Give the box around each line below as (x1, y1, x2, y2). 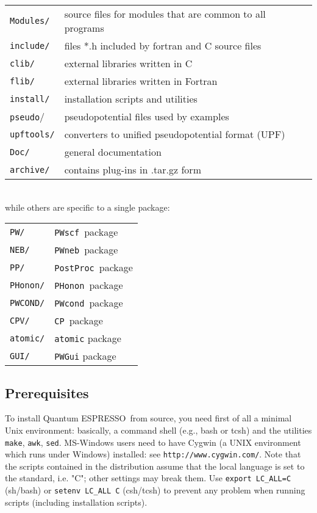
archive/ (10, 164, 50, 175)
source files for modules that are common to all (64, 7, 266, 21)
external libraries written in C (64, 56, 193, 70)
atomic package (54, 331, 121, 346)
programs (64, 21, 104, 35)
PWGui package (54, 349, 116, 363)
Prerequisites (5, 383, 89, 402)
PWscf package (54, 225, 118, 239)
